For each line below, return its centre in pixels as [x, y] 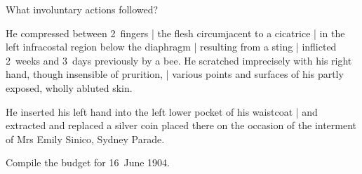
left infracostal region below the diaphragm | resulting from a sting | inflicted [171, 47]
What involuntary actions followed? [82, 9]
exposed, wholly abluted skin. [69, 87]
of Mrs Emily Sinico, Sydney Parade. [85, 139]
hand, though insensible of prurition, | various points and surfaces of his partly [175, 74]
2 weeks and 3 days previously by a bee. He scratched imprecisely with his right [179, 60]
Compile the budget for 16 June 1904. [88, 162]
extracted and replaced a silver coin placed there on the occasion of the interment [181, 125]
